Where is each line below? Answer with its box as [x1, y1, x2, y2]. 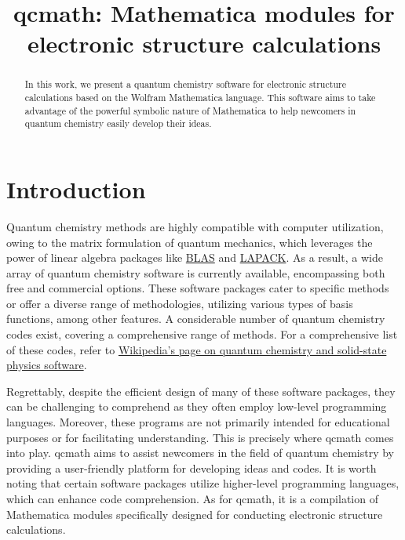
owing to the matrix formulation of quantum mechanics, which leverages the [6, 234, 373, 250]
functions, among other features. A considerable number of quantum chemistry [6, 310, 385, 327]
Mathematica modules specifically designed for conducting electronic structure [6, 506, 383, 522]
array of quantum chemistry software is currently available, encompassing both [6, 264, 385, 281]
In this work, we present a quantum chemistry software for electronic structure [24, 78, 346, 91]
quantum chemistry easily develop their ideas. [24, 117, 212, 130]
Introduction [6, 172, 146, 205]
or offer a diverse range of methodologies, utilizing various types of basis [6, 295, 353, 311]
